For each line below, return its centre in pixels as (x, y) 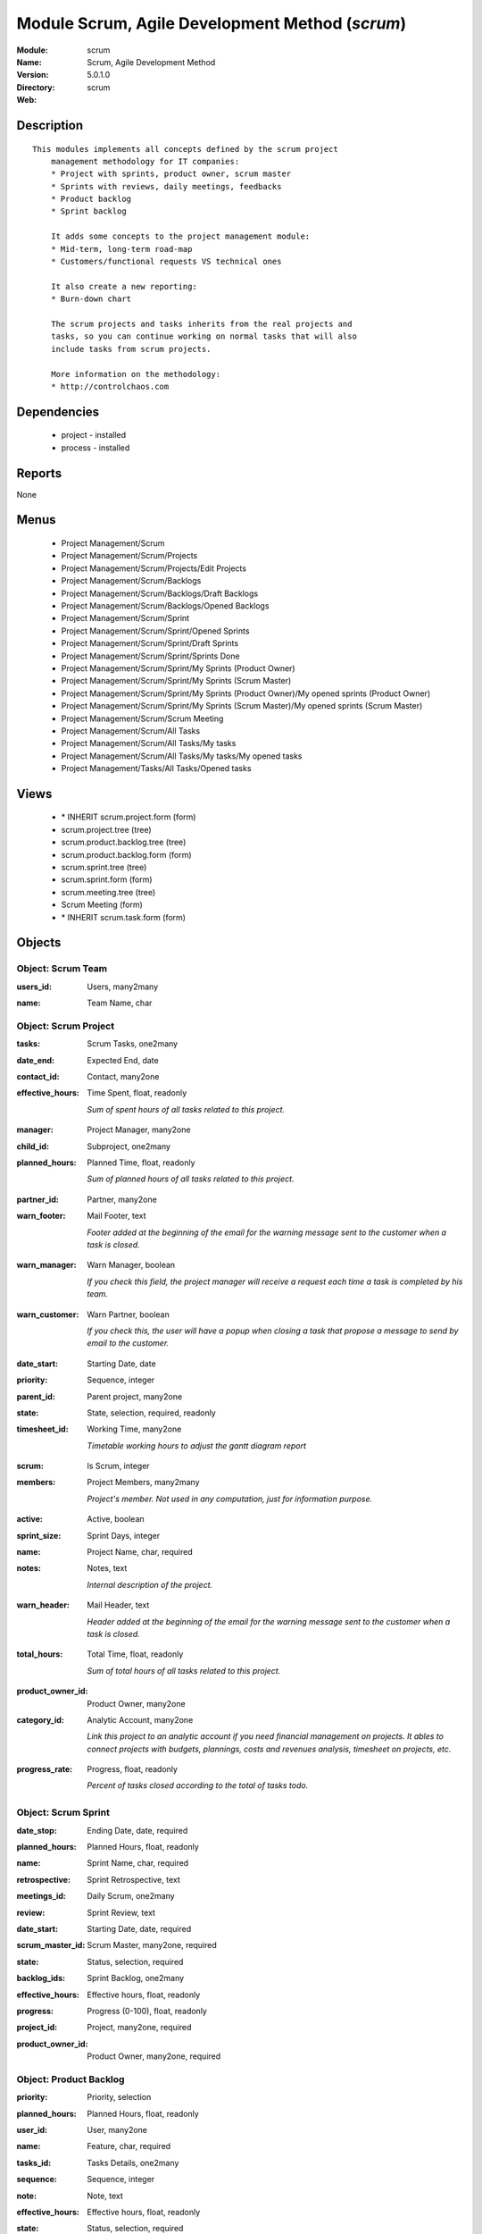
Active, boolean (116, 1519)
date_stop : (37, 1830)
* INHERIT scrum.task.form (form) (124, 917)
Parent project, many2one (135, 1396)
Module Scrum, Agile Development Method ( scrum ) (211, 23)
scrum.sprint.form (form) (107, 879)
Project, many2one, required (139, 2028)
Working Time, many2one (134, 1429)
